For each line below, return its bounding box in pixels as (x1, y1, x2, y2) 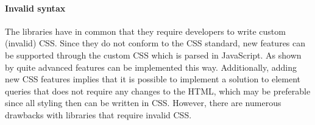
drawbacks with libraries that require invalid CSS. (5, 108, 192, 121)
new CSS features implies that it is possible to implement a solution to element (5, 73, 301, 85)
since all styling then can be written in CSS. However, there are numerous (5, 96, 281, 109)
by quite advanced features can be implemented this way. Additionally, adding (5, 60, 297, 73)
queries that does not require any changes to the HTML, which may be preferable (5, 84, 311, 97)
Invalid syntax (5, 1, 66, 14)
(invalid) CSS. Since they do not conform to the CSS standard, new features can (5, 37, 306, 49)
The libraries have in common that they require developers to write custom (5, 24, 286, 37)
